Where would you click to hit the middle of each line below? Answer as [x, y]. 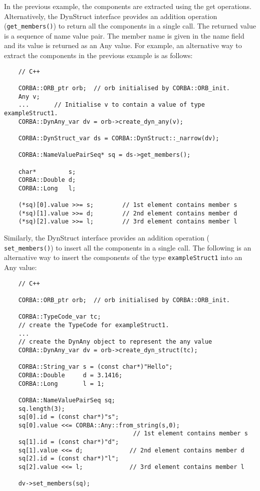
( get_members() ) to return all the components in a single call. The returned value [130, 26]
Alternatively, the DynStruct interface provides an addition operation [111, 16]
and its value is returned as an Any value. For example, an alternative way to [123, 45]
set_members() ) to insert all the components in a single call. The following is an [128, 247]
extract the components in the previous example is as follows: [98, 55]
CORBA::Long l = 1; [61, 384]
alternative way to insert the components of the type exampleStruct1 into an [123, 257]
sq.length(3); [42, 409]
